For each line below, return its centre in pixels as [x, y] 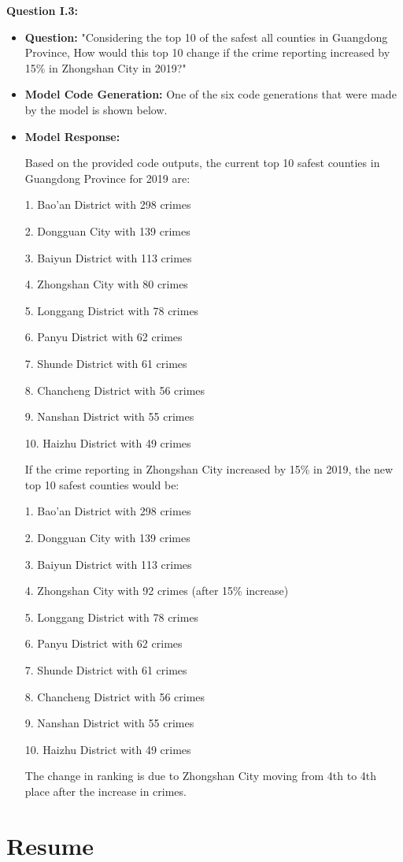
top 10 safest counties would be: [102, 484]
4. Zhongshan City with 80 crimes [106, 284]
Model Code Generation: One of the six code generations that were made [211, 94]
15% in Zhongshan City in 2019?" [105, 67]
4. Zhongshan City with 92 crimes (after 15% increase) [157, 591]
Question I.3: [42, 10]
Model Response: [72, 136]
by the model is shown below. [96, 109]
